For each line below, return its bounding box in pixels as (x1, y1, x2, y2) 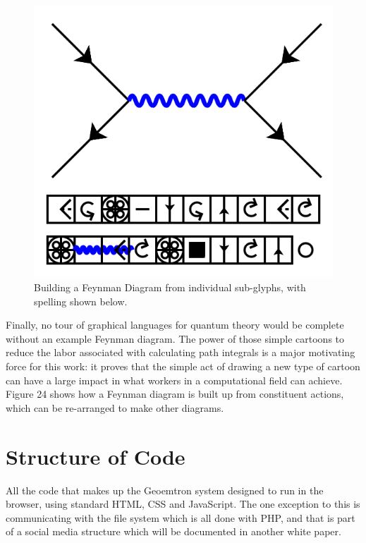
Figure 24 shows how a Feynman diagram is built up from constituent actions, (6, 386, 344, 401)
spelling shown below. (34, 293, 128, 308)
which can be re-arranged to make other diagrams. (6, 400, 224, 415)
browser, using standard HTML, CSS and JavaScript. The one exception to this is (6, 496, 360, 511)
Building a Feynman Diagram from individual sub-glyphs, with (34, 280, 306, 295)
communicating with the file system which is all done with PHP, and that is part (6, 510, 355, 525)
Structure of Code (6, 441, 185, 470)
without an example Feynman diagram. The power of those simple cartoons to (6, 331, 345, 346)
